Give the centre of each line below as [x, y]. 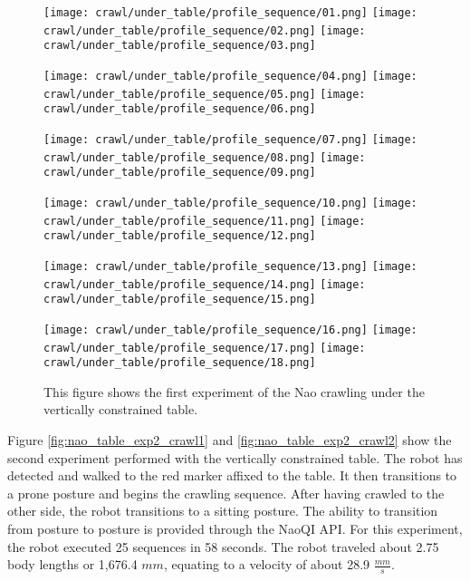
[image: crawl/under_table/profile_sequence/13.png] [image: [230, 266]
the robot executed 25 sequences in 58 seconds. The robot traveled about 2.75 [223, 546]
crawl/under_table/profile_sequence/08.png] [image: [205, 157]
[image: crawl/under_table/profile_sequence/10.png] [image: [230, 203]
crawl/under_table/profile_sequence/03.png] [180, 46]
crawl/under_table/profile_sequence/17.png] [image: [205, 348]
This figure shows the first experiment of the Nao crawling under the [234, 391]
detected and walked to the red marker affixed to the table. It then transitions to [232, 475]
